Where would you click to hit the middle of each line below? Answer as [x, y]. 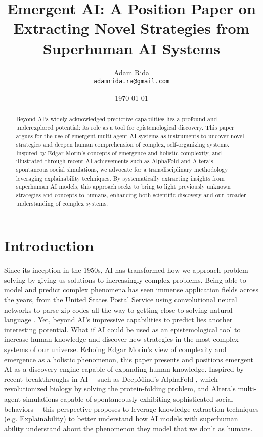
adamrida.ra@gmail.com [131, 82]
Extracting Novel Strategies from [131, 28]
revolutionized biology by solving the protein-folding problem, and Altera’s [120, 389]
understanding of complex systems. [62, 203]
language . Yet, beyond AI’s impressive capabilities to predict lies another [118, 319]
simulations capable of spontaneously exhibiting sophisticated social [128, 399]
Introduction [49, 246]
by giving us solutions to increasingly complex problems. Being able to [137, 279]
